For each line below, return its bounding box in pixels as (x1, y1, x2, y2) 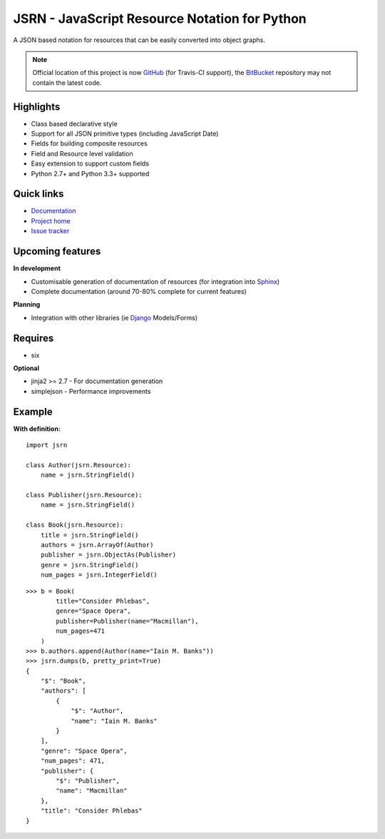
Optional (13, 364, 39, 372)
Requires (13, 332, 54, 344)
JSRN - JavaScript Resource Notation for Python (13, 11, 307, 26)
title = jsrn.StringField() (40, 531, 139, 539)
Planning (13, 300, 41, 309)
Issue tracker (31, 227, 70, 235)
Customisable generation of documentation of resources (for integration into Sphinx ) (31, 277, 280, 285)
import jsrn (26, 441, 68, 449)
